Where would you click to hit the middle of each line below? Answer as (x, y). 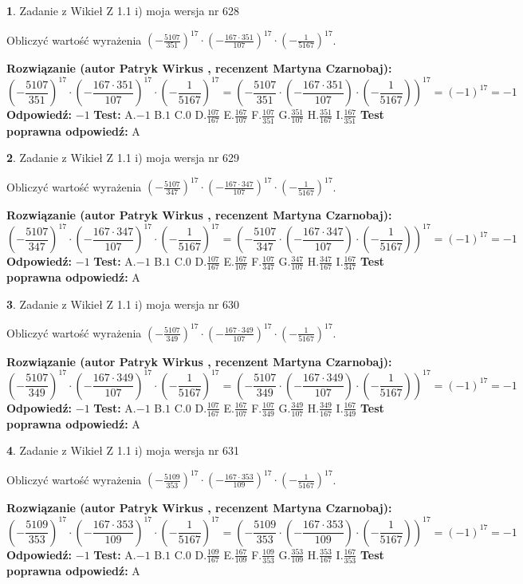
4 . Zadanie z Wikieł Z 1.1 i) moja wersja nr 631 (123, 450)
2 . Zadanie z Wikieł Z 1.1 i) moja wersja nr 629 (123, 158)
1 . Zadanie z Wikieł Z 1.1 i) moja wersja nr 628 (123, 10)
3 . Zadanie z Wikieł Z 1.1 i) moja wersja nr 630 (123, 304)
